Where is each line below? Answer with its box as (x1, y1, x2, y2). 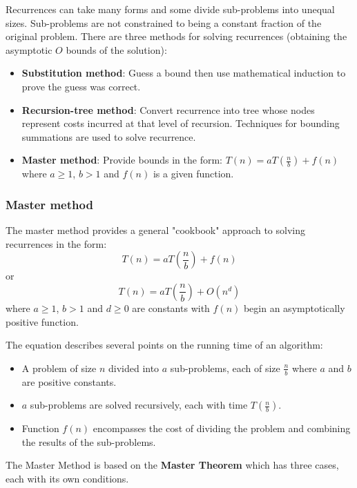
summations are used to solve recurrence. (21, 129, 196, 144)
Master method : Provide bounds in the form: (21, 153, 222, 167)
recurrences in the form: (6, 236, 107, 251)
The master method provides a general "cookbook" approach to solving (6, 223, 305, 237)
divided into (108, 360, 160, 375)
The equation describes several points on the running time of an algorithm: (6, 338, 323, 352)
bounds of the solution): (66, 42, 167, 57)
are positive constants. (21, 374, 117, 389)
